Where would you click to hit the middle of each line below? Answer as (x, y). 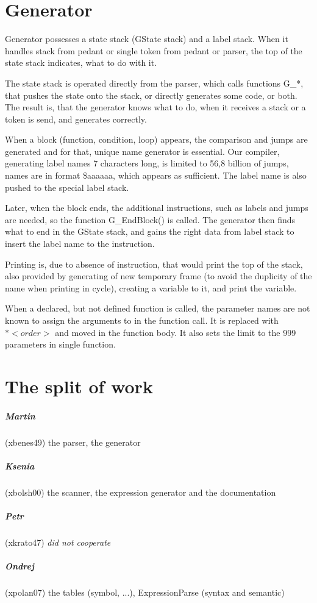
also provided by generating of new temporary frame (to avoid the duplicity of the (158, 276)
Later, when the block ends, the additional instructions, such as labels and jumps (157, 208)
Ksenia (20, 466)
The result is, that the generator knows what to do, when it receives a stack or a (155, 107)
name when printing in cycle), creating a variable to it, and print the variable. (151, 287)
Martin (20, 416)
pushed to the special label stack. (67, 187)
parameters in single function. (60, 344)
